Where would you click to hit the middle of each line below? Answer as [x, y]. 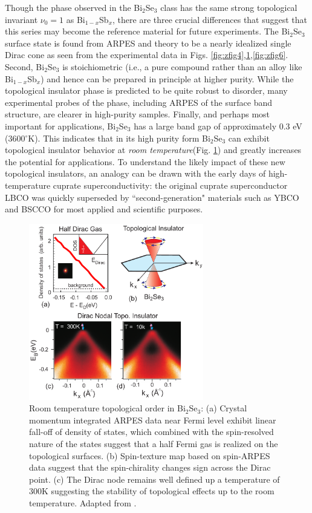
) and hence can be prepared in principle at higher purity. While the [167, 78]
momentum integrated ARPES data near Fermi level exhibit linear [153, 420]
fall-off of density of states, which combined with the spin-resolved [151, 432]
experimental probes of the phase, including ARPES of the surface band [138, 102]
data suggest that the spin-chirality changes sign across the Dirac [150, 467]
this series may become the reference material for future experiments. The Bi [148, 31]
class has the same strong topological [229, 7]
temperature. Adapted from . [83, 503]
